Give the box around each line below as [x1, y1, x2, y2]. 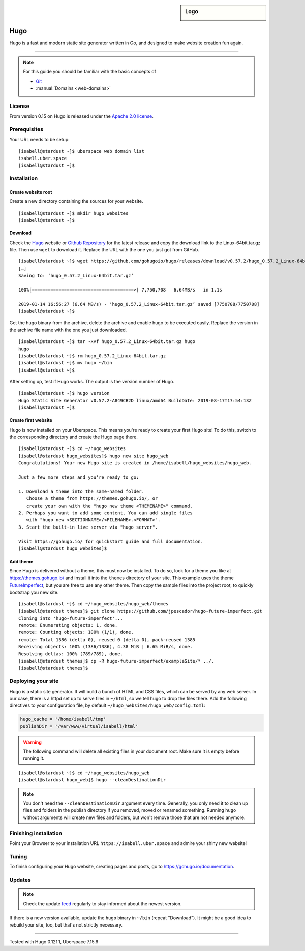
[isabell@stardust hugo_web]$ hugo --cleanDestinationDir [18, 777, 166, 783]
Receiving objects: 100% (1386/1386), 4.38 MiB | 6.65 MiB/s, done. [18, 644, 193, 650]
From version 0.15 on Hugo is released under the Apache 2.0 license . [9, 113, 154, 119]
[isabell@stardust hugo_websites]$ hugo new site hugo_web [18, 453, 169, 459]
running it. [23, 755, 45, 761]
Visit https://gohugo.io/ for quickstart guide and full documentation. [18, 538, 203, 544]
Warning [23, 739, 42, 745]
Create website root [9, 189, 52, 195]
